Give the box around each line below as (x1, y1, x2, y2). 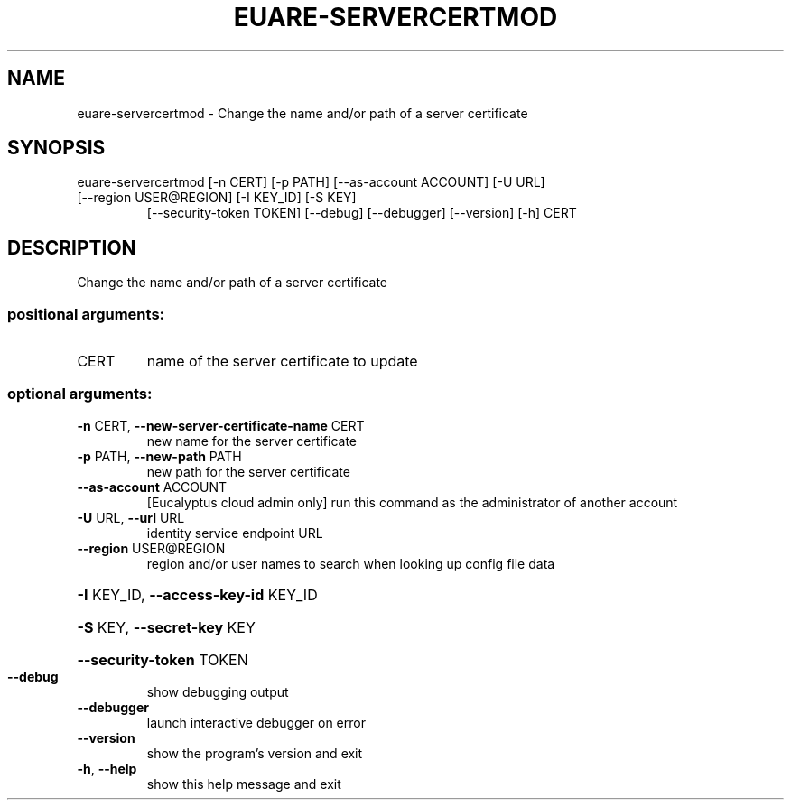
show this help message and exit (146, 775, 341, 792)
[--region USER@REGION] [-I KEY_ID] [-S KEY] (77, 190, 357, 206)
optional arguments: (7, 385, 153, 403)
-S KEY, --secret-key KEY (77, 617, 256, 636)
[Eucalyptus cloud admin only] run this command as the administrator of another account (146, 494, 678, 510)
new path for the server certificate (146, 463, 350, 479)
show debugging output (146, 683, 289, 700)
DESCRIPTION (7, 236, 136, 259)
